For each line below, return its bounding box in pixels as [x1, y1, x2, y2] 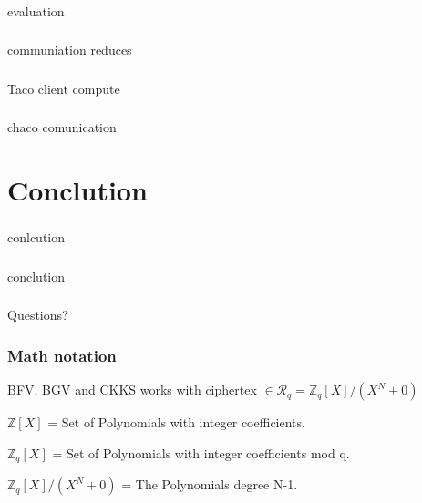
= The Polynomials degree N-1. [121, 475, 298, 494]
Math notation [7, 344, 117, 366]
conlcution [7, 228, 66, 247]
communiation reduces [7, 40, 132, 59]
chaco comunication [7, 118, 117, 137]
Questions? [7, 305, 68, 324]
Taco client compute [7, 78, 120, 98]
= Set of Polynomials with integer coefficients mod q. [52, 443, 350, 462]
